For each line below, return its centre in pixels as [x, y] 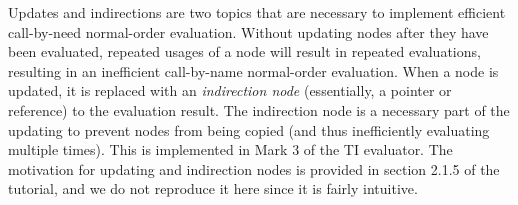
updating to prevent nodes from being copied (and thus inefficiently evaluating [249, 129]
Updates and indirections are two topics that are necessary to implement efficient [257, 12]
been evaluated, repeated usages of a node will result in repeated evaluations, [244, 51]
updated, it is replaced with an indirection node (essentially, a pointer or [230, 90]
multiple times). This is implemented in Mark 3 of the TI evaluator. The [230, 149]
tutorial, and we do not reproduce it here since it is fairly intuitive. [213, 188]
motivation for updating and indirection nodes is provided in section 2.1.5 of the [254, 168]
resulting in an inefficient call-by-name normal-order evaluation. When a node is [253, 70]
